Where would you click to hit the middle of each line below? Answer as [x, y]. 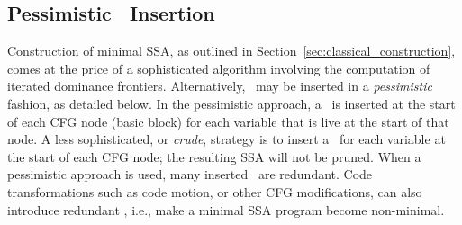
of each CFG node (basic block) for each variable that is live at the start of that [228, 121]
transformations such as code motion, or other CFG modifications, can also [215, 191]
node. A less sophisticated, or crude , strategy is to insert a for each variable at [226, 139]
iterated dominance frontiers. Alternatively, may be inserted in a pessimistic [220, 86]
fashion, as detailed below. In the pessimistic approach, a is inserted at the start [231, 103]
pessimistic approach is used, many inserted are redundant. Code [190, 174]
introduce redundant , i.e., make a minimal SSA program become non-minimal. [226, 209]
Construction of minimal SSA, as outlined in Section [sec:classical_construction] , [231, 51]
